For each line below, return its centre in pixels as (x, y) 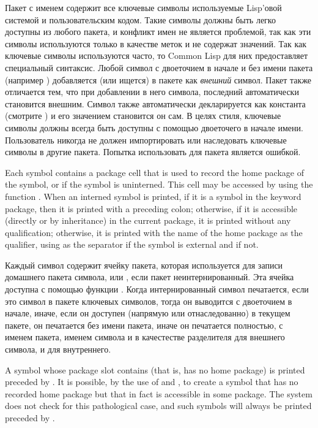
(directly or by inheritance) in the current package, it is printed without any (148, 220)
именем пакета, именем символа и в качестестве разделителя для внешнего (145, 337)
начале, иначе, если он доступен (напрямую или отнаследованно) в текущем (148, 313)
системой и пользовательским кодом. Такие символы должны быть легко (140, 19)
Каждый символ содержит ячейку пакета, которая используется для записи (144, 265)
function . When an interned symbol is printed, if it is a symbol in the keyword (153, 196)
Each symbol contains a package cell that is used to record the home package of (154, 172)
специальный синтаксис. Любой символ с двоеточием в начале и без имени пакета (159, 67)
